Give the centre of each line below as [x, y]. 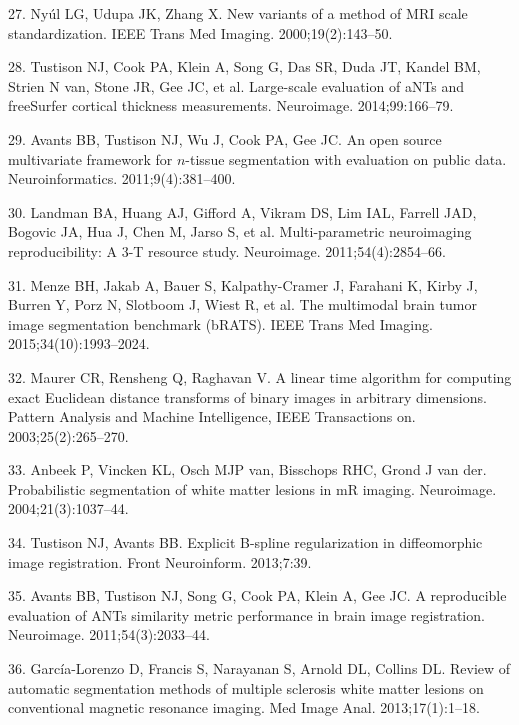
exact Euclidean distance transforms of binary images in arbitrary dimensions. [247, 396]
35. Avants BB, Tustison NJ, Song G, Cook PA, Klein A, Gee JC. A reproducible [257, 595]
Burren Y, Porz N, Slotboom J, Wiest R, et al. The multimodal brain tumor [242, 304]
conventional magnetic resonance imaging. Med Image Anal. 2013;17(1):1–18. [244, 707]
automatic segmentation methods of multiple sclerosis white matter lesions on [246, 687]
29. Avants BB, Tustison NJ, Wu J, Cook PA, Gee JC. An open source [225, 138]
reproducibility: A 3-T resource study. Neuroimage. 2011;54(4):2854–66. [227, 250]
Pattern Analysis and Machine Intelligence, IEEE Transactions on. [212, 416]
